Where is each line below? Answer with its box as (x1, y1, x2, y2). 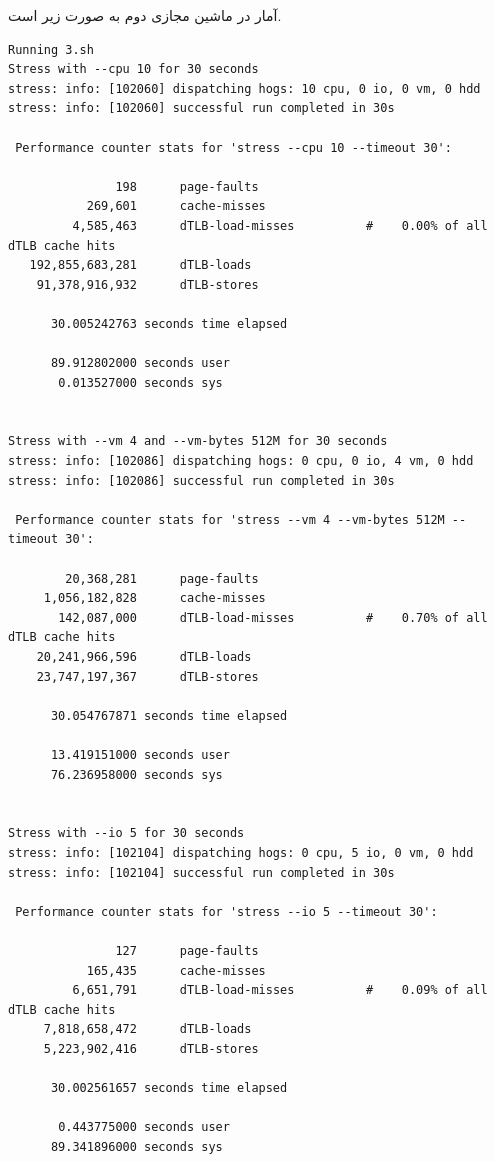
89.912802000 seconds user (50, 356, 230, 371)
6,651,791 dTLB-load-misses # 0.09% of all (72, 983, 488, 998)
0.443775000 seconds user (58, 1120, 230, 1135)
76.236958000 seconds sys (50, 767, 223, 782)
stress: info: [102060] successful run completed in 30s (8, 101, 395, 116)
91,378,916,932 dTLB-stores (36, 277, 259, 292)
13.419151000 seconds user (50, 747, 230, 762)
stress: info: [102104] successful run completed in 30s (8, 865, 395, 880)
